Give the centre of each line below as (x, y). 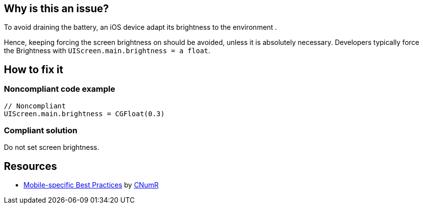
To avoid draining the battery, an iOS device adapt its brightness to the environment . (141, 27)
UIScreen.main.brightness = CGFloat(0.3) (84, 114)
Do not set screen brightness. (52, 147)
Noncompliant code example (60, 89)
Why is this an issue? (56, 9)
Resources (31, 166)
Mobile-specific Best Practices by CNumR (91, 185)
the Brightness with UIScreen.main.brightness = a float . (107, 51)
